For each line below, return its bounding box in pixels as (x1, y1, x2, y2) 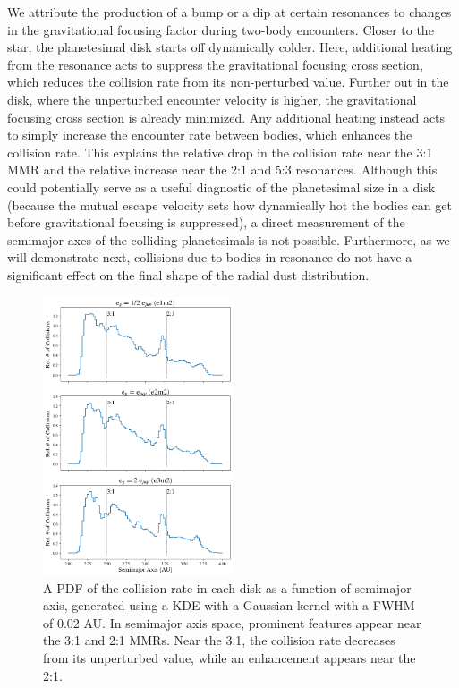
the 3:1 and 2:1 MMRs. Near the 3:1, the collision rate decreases (43, 631, 395, 650)
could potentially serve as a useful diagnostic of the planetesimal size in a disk (7, 177, 436, 196)
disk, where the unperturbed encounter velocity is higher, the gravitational (7, 89, 417, 108)
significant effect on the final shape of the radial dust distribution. (7, 265, 370, 284)
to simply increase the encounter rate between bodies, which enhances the (7, 125, 412, 144)
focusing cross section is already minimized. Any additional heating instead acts (7, 107, 446, 126)
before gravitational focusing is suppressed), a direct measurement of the (7, 213, 405, 232)
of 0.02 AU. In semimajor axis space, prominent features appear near (43, 613, 421, 632)
